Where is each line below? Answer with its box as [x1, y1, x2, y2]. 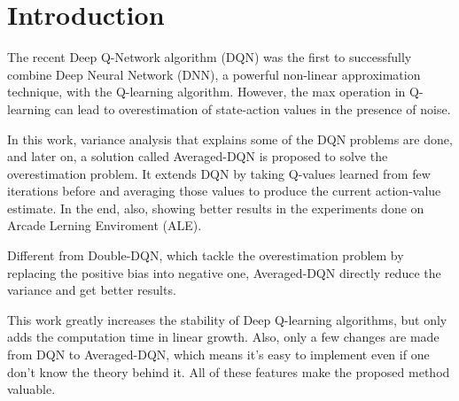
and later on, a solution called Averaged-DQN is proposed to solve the [7, 147, 388, 166]
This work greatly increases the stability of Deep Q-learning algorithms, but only [7, 310, 447, 328]
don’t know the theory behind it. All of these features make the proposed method [7, 362, 450, 381]
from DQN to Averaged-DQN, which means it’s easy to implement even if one [7, 345, 430, 364]
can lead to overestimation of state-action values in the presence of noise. [54, 99, 451, 118]
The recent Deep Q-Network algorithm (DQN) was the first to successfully [7, 48, 412, 66]
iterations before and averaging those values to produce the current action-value [7, 181, 441, 200]
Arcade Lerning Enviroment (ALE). [7, 216, 202, 235]
